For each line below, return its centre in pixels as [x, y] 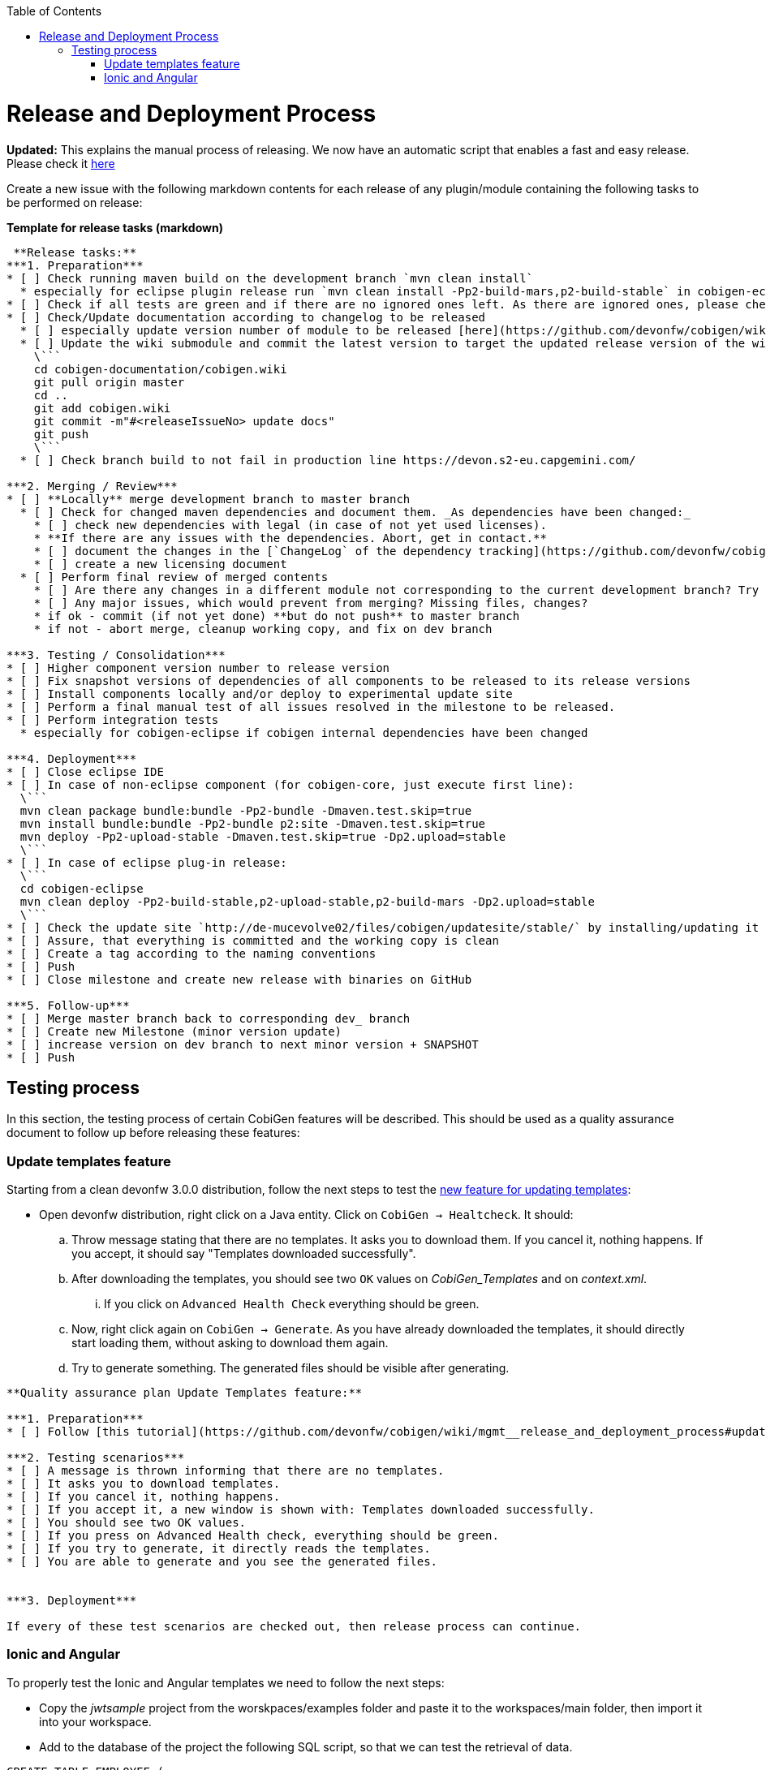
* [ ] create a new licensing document [160, 564]
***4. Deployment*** [72, 758]
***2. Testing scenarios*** [96, 1458]
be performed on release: [75, 202]
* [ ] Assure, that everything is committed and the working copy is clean [253, 940]
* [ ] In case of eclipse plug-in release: [147, 862]
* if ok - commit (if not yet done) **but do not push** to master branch [277, 616]
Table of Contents [54, 11]
